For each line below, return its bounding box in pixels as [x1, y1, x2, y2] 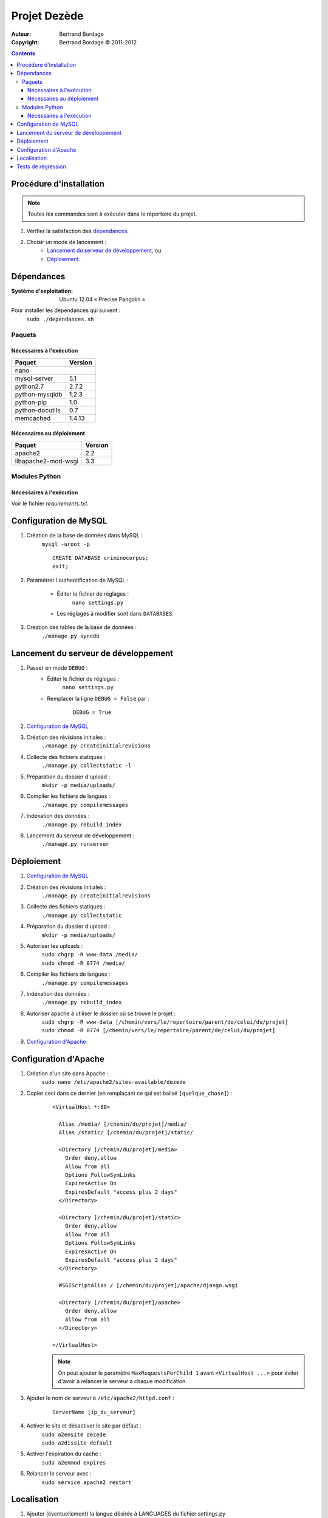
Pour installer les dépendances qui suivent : [11, 307, 121, 314]
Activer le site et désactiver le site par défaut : [26, 1422, 142, 1429]
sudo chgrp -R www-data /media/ [41, 951, 138, 958]
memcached [15, 414, 51, 422]
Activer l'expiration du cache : [26, 1450, 101, 1457]
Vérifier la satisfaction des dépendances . [26, 227, 129, 234]
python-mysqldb [15, 390, 63, 398]
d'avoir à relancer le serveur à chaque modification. [58, 1378, 188, 1385]
